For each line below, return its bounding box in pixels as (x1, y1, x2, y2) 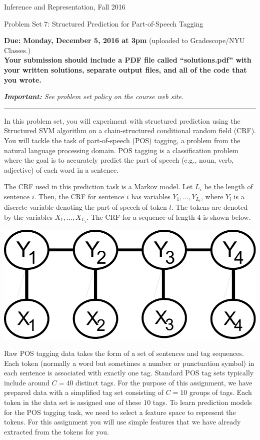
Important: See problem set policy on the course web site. (4, 91, 184, 102)
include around (4, 377, 50, 387)
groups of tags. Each (189, 387, 252, 397)
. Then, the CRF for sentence (34, 191, 124, 201)
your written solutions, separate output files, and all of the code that (4, 64, 247, 75)
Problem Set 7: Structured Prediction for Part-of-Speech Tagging (4, 18, 203, 29)
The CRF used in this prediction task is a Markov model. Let (4, 181, 193, 192)
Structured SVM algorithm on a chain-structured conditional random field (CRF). (4, 125, 256, 136)
